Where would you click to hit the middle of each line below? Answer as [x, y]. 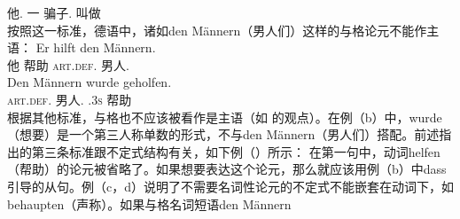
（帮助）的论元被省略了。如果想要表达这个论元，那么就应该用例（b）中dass [227, 169]
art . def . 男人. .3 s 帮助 [70, 99]
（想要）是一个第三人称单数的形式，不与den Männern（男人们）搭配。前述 [223, 134]
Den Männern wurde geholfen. [90, 82]
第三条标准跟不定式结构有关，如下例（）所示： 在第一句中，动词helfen [236, 151]
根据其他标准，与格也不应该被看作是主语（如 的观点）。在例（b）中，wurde [225, 117]
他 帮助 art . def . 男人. [68, 64]
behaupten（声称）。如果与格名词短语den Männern [149, 203]
